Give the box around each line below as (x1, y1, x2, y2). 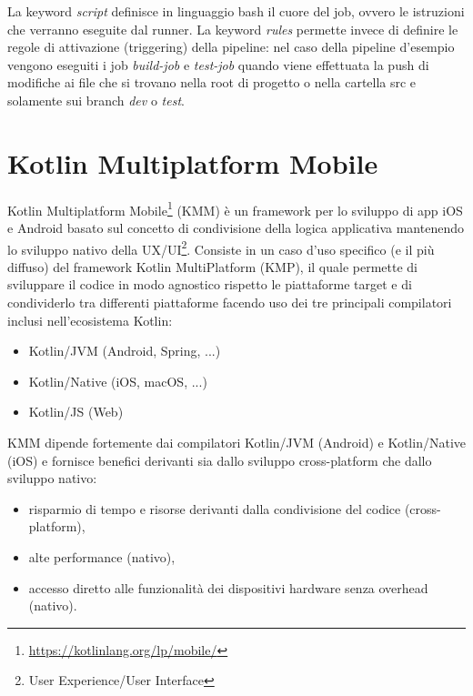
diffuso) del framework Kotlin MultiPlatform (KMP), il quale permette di (7, 257, 418, 276)
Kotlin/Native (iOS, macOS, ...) (28, 371, 207, 390)
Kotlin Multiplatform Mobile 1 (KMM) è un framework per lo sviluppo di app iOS (7, 197, 463, 219)
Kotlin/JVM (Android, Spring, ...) (28, 341, 221, 360)
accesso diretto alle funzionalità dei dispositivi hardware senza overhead (28, 578, 428, 597)
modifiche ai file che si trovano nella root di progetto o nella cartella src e (7, 73, 417, 92)
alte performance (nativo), (28, 547, 176, 566)
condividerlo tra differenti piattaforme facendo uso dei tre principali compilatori (7, 292, 452, 311)
